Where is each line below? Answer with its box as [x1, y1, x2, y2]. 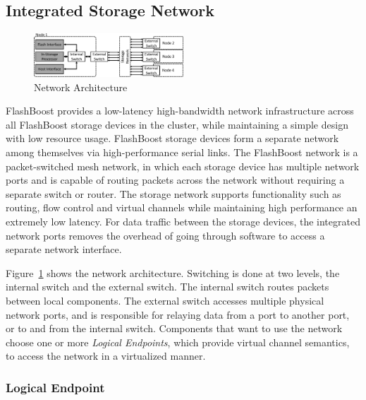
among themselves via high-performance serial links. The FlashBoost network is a [6, 145, 358, 160]
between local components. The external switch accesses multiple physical [6, 293, 324, 307]
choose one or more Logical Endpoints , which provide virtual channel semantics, [6, 334, 350, 349]
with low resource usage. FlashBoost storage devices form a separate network [6, 131, 339, 146]
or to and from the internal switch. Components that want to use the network [6, 321, 343, 336]
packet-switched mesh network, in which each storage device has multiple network [6, 158, 360, 173]
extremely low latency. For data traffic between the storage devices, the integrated [6, 214, 360, 229]
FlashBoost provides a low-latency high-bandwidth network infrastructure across [6, 103, 354, 118]
